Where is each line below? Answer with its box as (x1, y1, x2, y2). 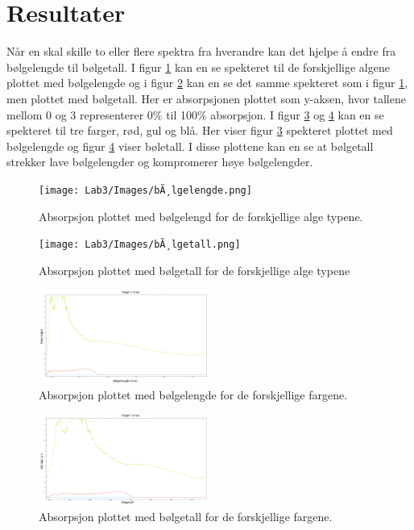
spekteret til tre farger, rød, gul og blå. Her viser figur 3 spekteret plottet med (6, 122, 393, 139)
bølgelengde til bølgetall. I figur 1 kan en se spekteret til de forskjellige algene (6, 58, 390, 75)
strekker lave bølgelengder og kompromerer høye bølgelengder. (6, 153, 313, 170)
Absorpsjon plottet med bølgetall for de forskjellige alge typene (39, 261, 350, 278)
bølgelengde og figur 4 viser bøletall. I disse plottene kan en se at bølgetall (6, 137, 374, 154)
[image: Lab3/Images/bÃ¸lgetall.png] (39, 239, 241, 251)
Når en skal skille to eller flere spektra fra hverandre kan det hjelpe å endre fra (6, 43, 396, 60)
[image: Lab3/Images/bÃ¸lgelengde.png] (39, 184, 252, 196)
